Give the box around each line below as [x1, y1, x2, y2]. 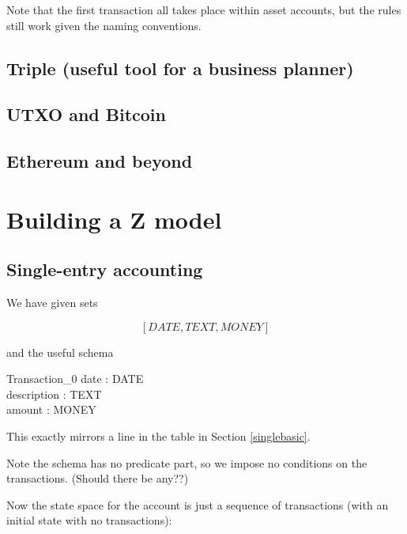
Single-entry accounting [6, 257, 203, 282]
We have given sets [6, 294, 98, 311]
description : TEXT [6, 385, 102, 402]
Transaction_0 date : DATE [6, 370, 144, 387]
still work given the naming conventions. [6, 17, 202, 33]
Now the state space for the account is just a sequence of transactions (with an [6, 496, 389, 513]
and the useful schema [6, 343, 114, 360]
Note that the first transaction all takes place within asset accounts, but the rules [6, 2, 401, 17]
